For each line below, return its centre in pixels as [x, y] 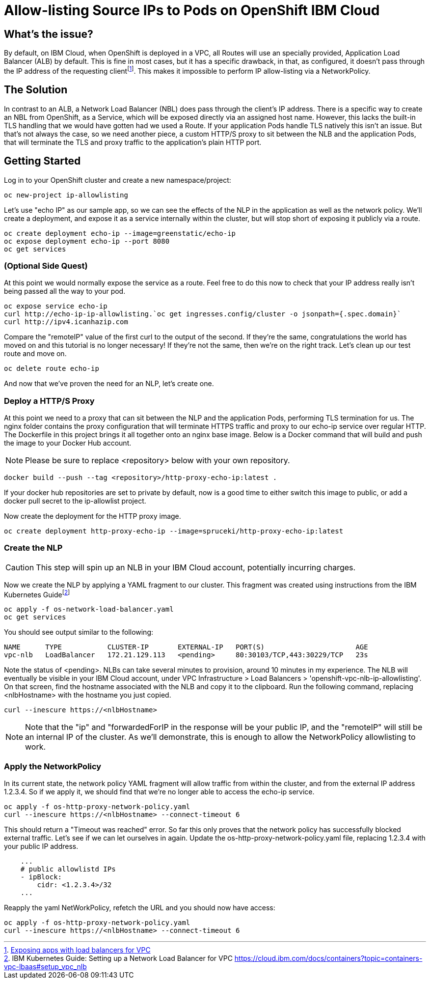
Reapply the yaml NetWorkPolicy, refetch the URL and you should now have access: [140, 908]
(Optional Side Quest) [46, 266]
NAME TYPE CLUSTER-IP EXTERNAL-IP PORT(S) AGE [186, 647]
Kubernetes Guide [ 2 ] [37, 594]
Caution [20, 567]
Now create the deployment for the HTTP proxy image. [93, 516]
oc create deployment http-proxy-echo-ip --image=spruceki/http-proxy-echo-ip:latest [174, 531]
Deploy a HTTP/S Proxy [49, 401]
